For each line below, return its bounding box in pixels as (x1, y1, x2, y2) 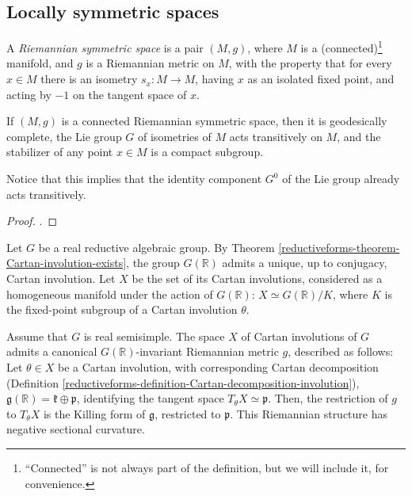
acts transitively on (229, 128, 322, 144)
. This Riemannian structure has (230, 405, 388, 422)
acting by (6, 86, 51, 102)
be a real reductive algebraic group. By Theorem (38, 238, 275, 255)
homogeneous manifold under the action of (6, 285, 213, 302)
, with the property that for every (228, 55, 392, 71)
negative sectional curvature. (6, 421, 145, 437)
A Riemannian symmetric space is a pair (6, 39, 204, 55)
